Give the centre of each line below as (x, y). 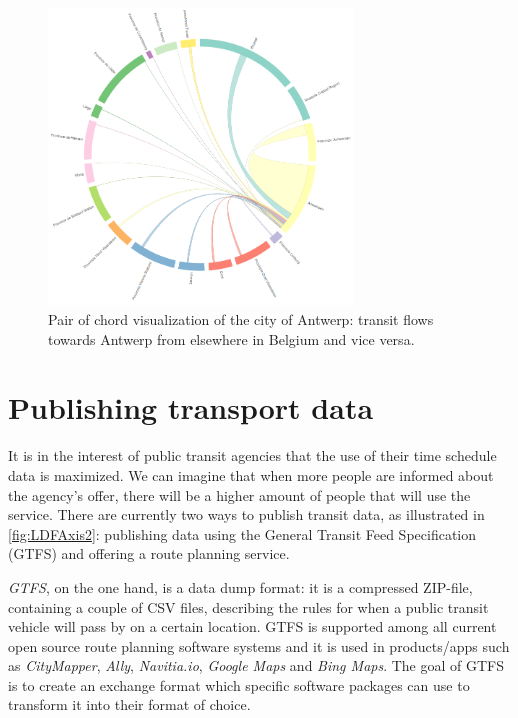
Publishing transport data (191, 407)
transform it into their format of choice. (129, 704)
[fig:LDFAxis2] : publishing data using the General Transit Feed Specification (242, 533)
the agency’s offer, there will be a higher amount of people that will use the (239, 494)
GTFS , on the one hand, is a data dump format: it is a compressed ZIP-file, (240, 586)
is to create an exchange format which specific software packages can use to (239, 684)
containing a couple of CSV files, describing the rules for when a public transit (248, 606)
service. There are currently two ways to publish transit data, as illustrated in (246, 514)
